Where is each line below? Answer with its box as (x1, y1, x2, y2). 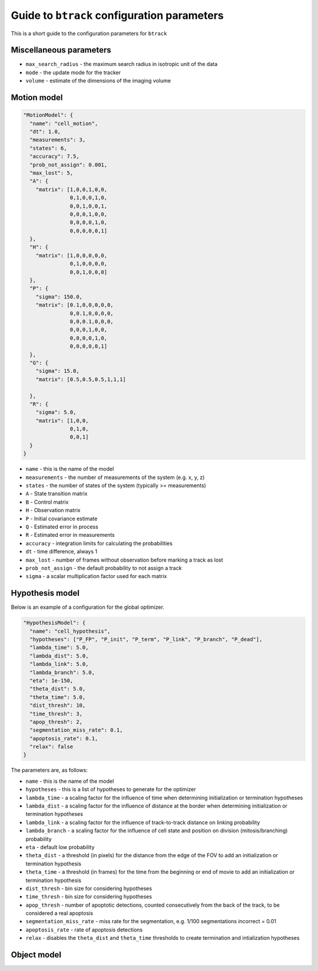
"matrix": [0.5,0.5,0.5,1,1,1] (35, 376, 126, 383)
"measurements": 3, (29, 136, 86, 143)
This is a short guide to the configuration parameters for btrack (11, 29, 167, 37)
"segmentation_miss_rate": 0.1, (29, 727, 123, 734)
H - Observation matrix (25, 507, 81, 514)
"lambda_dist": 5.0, (29, 652, 89, 659)
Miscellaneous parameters (11, 45, 111, 55)
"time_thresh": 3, (29, 710, 82, 717)
